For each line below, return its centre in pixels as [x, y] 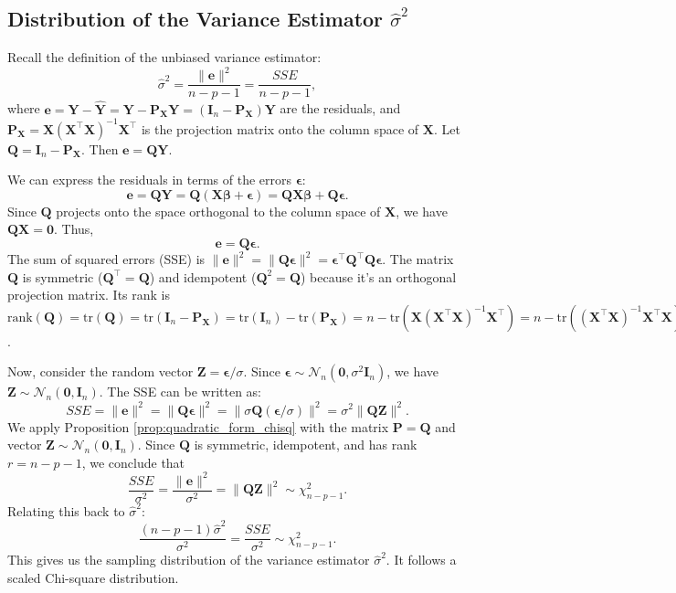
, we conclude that [133, 462]
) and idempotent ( [203, 276]
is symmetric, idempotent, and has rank [306, 445]
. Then [100, 148]
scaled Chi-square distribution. [93, 577]
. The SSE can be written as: [180, 392]
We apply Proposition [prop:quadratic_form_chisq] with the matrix [198, 426]
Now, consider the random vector [100, 371]
